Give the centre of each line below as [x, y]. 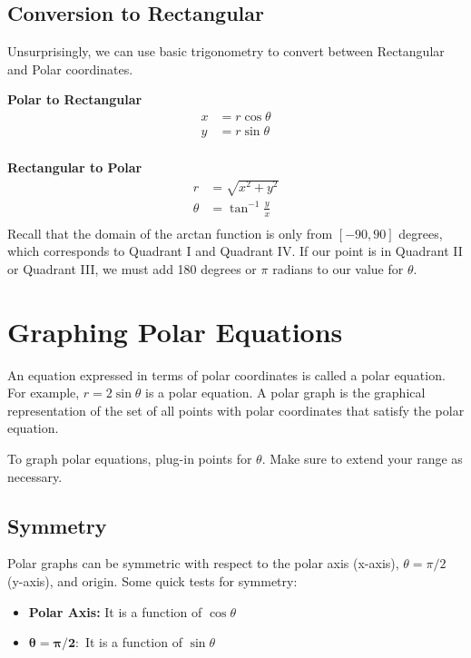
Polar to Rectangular [75, 99]
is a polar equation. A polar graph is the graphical [285, 393]
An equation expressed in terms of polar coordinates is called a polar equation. [226, 374]
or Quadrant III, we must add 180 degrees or [132, 268]
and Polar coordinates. [70, 69]
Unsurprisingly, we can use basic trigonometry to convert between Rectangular [226, 51]
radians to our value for [338, 268]
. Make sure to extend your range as [362, 458]
